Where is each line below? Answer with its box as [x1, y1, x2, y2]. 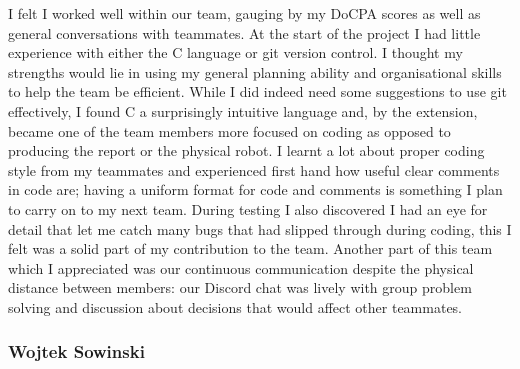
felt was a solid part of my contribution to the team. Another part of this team [8, 238, 493, 259]
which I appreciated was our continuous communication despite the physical [8, 257, 474, 278]
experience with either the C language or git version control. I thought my [8, 42, 463, 63]
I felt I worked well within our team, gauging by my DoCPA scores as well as [8, 3, 481, 23]
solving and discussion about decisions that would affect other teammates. [8, 296, 463, 317]
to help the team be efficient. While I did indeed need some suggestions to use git [8, 81, 507, 102]
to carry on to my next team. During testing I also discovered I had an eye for [8, 198, 488, 219]
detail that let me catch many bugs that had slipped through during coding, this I [8, 218, 512, 239]
